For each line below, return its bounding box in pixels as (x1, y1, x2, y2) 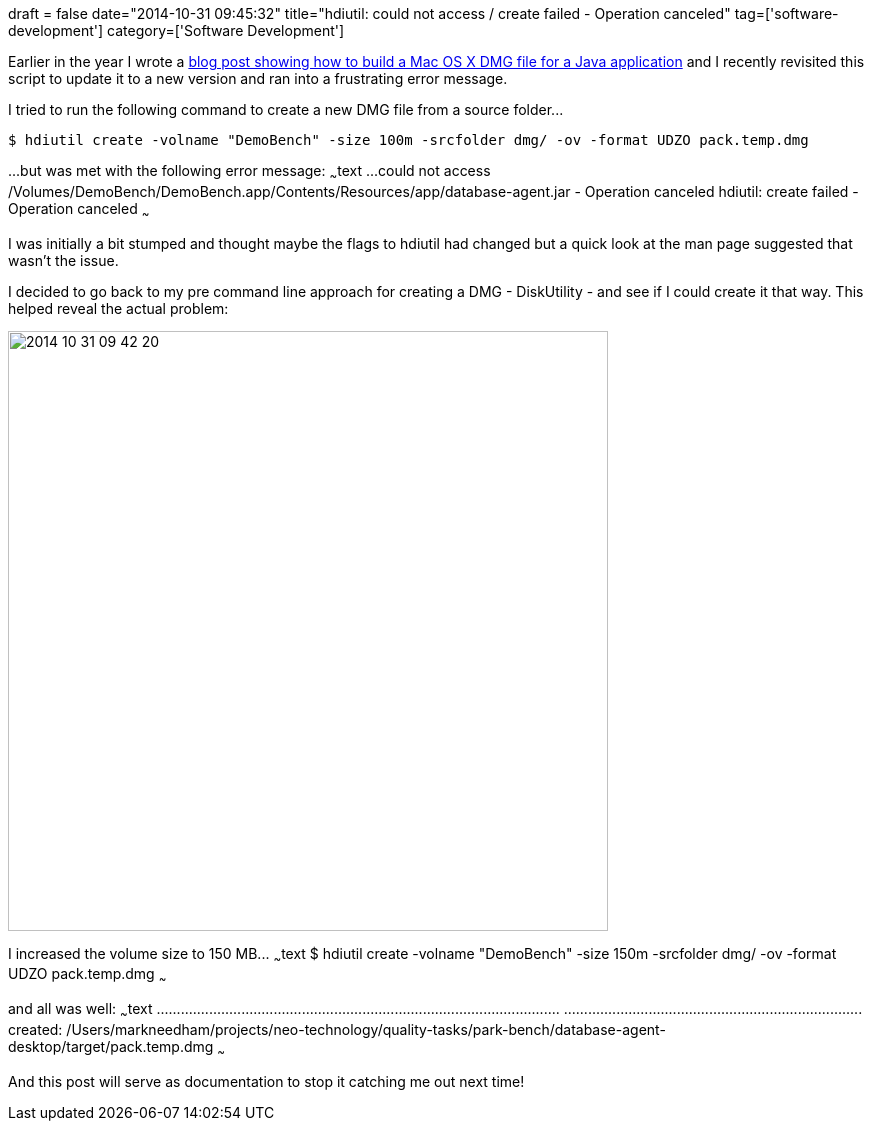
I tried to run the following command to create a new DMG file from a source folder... (8, 101, 564, 118)
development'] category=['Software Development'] (8, 22, 345, 39)
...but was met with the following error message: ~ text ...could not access (8, 162, 491, 183)
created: (8, 1020, 63, 1038)
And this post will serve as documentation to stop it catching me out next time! (8, 1072, 525, 1090)
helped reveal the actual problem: (8, 299, 229, 317)
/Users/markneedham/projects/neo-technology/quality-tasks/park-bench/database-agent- (66, 1020, 666, 1038)
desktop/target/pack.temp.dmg (8, 1037, 214, 1055)
